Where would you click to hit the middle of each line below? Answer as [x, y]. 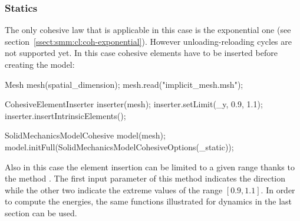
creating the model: [40, 64]
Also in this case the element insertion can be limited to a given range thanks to [150, 166]
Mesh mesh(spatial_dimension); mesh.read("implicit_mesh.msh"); [124, 84]
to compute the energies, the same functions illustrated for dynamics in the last [149, 201]
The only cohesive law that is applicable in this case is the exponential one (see [148, 30]
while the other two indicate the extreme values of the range [114, 189]
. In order [278, 189]
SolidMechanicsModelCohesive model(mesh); [85, 135]
